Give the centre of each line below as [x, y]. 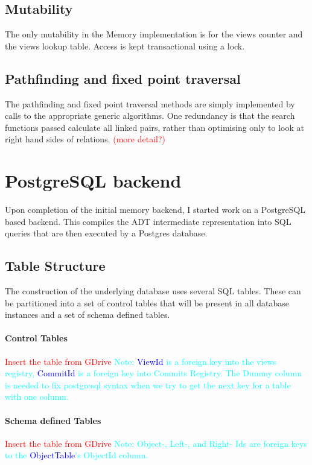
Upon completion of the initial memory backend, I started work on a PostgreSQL [155, 210]
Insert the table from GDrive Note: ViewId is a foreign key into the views [141, 361]
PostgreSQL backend [93, 181]
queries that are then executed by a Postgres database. [106, 233]
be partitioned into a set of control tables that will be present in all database [147, 302]
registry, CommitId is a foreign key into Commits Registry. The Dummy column [154, 373]
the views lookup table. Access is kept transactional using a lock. [125, 46]
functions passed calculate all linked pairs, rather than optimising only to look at [154, 127]
